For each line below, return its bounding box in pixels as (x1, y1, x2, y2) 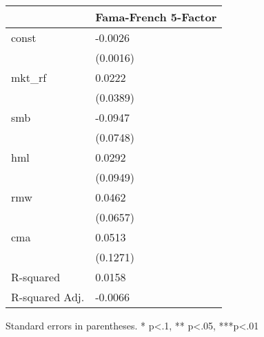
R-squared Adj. (11, 289, 85, 305)
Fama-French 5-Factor (95, 9, 217, 25)
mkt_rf (11, 69, 47, 85)
